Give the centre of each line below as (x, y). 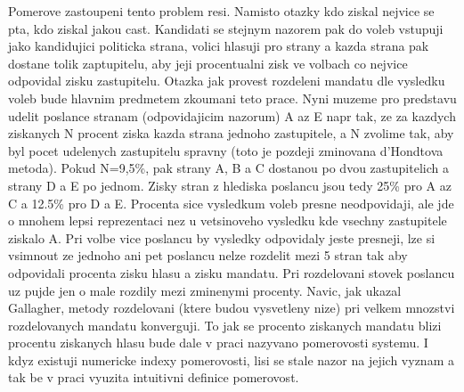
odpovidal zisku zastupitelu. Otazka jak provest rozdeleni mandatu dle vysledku (227, 81)
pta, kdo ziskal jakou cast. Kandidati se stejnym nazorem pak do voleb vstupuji (226, 28)
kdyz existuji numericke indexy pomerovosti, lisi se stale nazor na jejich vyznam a (231, 359)
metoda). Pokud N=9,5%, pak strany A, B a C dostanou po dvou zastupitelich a (228, 168)
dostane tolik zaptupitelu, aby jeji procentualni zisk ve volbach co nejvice (208, 63)
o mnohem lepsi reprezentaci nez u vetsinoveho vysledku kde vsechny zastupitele (228, 220)
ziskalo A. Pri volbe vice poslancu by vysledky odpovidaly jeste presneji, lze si (222, 237)
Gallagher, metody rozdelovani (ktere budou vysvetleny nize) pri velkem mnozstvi (232, 308)
